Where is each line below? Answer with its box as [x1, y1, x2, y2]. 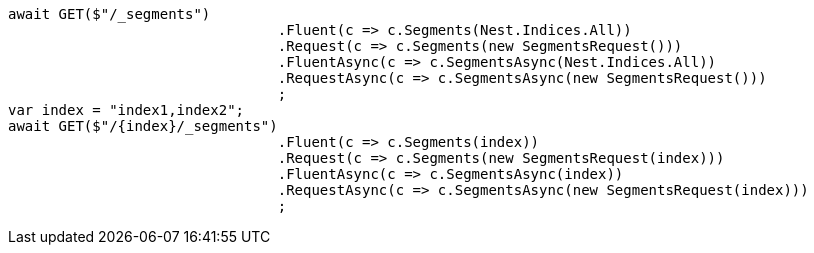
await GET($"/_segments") [8, 6, 211, 22]
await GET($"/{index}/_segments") [8, 118, 278, 134]
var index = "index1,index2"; [8, 102, 245, 118]
